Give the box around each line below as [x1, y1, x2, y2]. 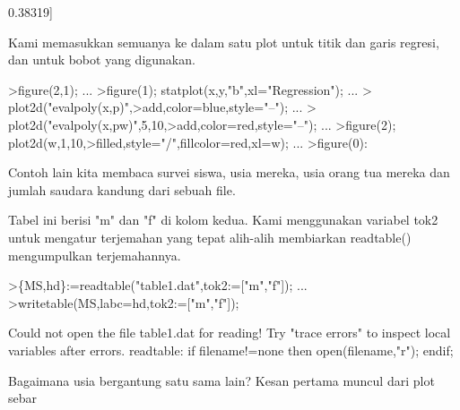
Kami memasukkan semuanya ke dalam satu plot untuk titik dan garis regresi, [8, 32, 439, 51]
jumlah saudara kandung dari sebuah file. [8, 180, 236, 199]
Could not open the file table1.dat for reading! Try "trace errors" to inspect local [8, 323, 451, 342]
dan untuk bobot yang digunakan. [8, 50, 195, 69]
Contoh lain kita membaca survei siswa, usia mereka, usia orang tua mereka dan [8, 163, 450, 182]
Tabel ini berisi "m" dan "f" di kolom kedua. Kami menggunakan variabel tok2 [8, 210, 438, 229]
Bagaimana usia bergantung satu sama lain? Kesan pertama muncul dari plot [8, 371, 435, 389]
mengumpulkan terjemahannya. [8, 245, 181, 264]
